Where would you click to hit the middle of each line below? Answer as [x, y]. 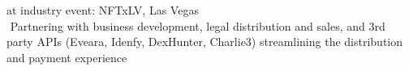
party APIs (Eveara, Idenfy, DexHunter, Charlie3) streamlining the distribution [205, 42]
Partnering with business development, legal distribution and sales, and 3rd [198, 25]
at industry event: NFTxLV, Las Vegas [103, 10]
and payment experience [67, 57]
